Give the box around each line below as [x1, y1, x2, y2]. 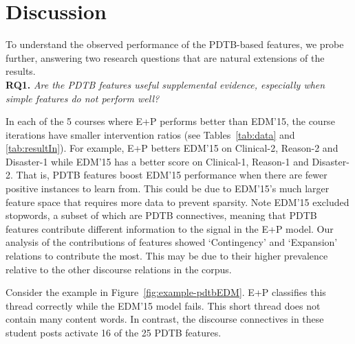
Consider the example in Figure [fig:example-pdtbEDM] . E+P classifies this [6, 285, 326, 299]
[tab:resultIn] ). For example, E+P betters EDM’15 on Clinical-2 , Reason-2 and [6, 141, 338, 155]
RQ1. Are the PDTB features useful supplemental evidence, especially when [6, 77, 325, 91]
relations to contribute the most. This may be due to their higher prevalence [6, 249, 328, 263]
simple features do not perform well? [6, 91, 160, 105]
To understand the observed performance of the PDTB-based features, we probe [6, 37, 344, 51]
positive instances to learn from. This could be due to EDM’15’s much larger [6, 181, 330, 196]
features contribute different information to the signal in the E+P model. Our [6, 221, 334, 236]
